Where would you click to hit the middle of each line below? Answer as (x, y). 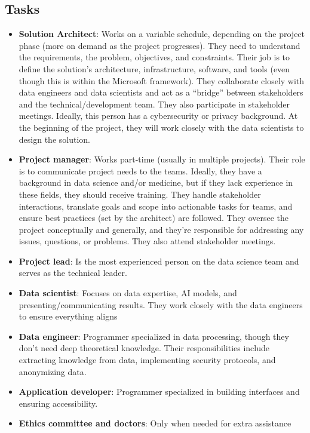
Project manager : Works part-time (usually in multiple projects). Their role (162, 159)
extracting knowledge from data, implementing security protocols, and (147, 360)
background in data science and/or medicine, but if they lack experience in (156, 182)
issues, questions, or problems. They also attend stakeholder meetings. (147, 241)
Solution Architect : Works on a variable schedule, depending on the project (162, 34)
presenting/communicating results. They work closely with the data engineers (161, 304)
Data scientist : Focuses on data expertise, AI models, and (128, 293)
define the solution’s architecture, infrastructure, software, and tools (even (154, 68)
